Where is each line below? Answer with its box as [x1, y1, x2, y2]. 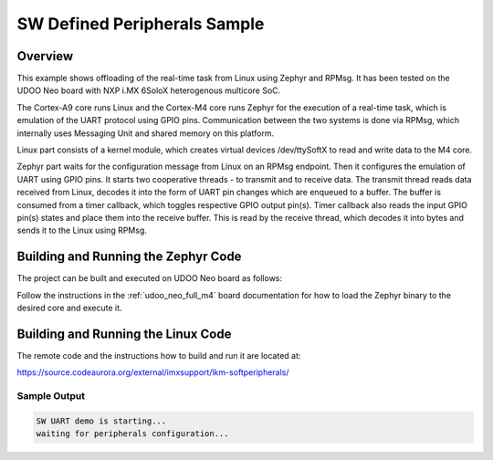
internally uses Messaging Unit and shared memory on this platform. [16, 128, 274, 139]
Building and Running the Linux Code [16, 326, 232, 341]
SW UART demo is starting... [36, 415, 167, 426]
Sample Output [16, 390, 86, 402]
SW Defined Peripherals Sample [16, 14, 265, 34]
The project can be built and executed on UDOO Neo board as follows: [16, 273, 283, 284]
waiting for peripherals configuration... [36, 429, 229, 439]
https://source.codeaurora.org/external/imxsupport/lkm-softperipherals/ [16, 367, 289, 378]
